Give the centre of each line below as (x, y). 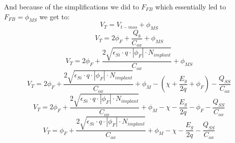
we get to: (54, 16)
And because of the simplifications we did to (72, 6)
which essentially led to (191, 6)
